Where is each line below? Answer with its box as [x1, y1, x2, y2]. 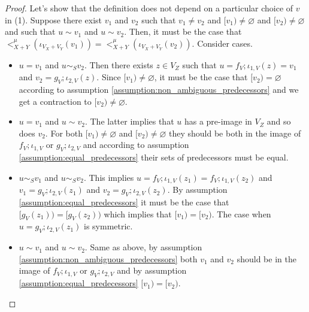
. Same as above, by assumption [84, 241, 202, 253]
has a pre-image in [184, 115, 252, 128]
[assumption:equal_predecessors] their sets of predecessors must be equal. [19, 151, 289, 163]
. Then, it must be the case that [124, 25, 242, 38]
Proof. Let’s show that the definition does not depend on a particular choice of [5, 2, 293, 14]
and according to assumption [83, 138, 189, 151]
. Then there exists [84, 58, 153, 71]
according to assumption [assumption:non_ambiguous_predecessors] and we [19, 83, 299, 96]
